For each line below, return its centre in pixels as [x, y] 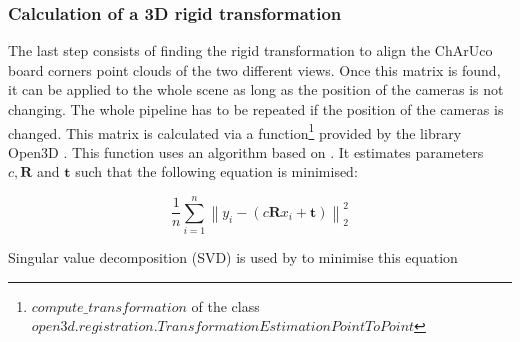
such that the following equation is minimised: [216, 171]
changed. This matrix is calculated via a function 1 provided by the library [235, 131]
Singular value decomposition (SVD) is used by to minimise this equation [233, 257]
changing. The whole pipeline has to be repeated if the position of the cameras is [256, 109]
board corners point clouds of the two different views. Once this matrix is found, [254, 69]
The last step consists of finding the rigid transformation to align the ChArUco [250, 50]
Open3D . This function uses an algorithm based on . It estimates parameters [246, 151]
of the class [225, 305]
